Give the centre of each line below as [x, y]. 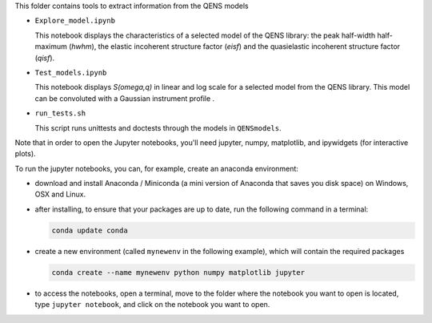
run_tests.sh [60, 113]
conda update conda [90, 230]
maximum [51, 46]
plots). [25, 154]
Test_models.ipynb [71, 73]
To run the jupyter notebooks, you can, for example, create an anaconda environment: [157, 168]
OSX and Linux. [60, 194]
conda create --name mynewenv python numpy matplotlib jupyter [178, 272]
